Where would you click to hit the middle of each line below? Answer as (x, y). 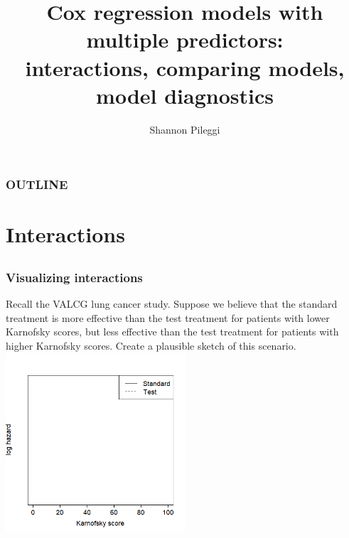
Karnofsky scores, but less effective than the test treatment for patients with (172, 332)
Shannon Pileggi (185, 129)
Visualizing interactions (74, 277)
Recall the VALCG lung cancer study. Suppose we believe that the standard (172, 304)
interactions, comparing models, (185, 67)
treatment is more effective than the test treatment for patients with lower (168, 317)
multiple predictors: (185, 39)
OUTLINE (37, 184)
